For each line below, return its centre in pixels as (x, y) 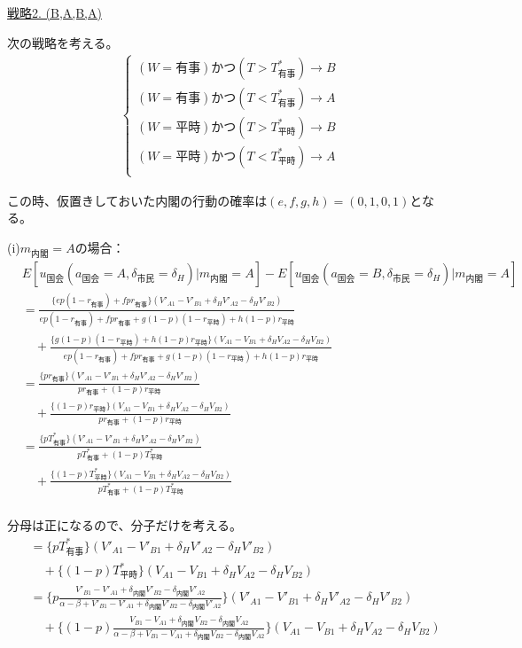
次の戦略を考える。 (63, 42)
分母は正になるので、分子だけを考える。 (125, 525)
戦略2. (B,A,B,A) (55, 12)
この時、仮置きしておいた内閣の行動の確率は (137, 200)
